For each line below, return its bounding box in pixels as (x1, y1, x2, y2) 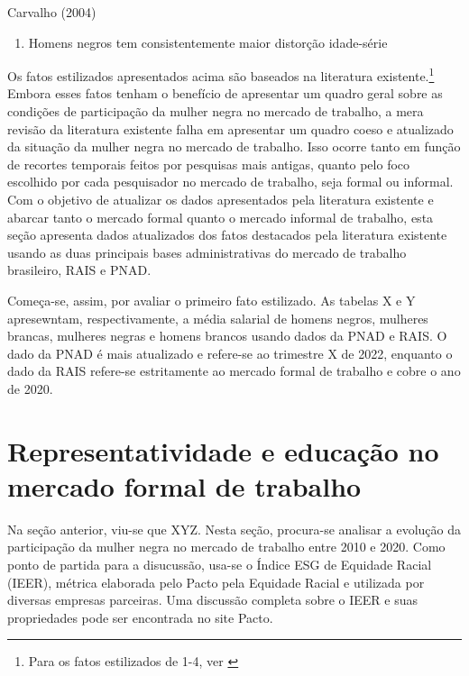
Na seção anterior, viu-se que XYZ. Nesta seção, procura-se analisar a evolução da (7, 519, 462, 538)
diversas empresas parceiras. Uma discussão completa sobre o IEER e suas (7, 590, 418, 609)
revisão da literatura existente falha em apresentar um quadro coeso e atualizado (7, 119, 454, 138)
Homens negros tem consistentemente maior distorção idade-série (28, 32, 388, 51)
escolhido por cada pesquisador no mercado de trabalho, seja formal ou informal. (7, 172, 454, 191)
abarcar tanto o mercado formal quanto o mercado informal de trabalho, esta (7, 207, 434, 226)
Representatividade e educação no (7, 432, 439, 469)
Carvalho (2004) (7, 3, 97, 21)
